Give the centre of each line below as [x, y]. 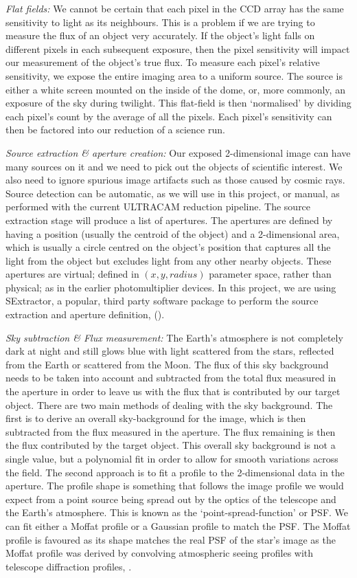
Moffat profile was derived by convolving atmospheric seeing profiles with [160, 553]
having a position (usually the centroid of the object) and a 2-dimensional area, [173, 233]
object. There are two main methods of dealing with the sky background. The [169, 404]
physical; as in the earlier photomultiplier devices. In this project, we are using [171, 287]
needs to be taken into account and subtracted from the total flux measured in [171, 378]
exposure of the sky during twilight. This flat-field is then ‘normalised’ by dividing [178, 103]
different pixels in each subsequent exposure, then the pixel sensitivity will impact [178, 48]
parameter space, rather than [270, 274]
